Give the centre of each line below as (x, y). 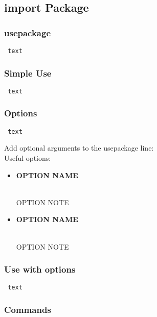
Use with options (40, 269)
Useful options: (28, 158)
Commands (28, 309)
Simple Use (28, 73)
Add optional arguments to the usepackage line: (79, 148)
